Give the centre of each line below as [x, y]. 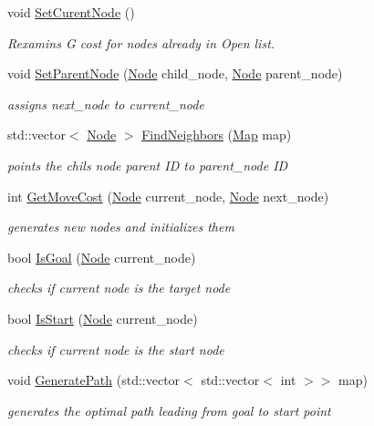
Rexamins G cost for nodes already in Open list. [141, 42]
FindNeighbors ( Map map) [217, 135]
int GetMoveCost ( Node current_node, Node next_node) [168, 196]
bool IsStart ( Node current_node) [103, 318]
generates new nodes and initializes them [121, 227]
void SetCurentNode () [71, 12]
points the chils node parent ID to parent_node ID [148, 165]
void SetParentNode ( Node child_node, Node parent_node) [175, 73]
